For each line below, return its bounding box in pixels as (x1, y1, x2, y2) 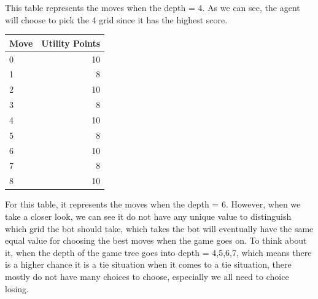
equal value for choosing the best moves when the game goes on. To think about (5, 234, 307, 247)
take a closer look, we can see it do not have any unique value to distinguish (5, 209, 292, 222)
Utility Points (41, 36, 101, 49)
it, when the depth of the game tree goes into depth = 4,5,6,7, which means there (5, 246, 312, 258)
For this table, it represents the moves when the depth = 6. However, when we (5, 198, 301, 211)
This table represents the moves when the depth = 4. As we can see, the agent (5, 1, 300, 14)
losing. (5, 282, 29, 295)
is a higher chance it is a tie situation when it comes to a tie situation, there (5, 258, 292, 271)
